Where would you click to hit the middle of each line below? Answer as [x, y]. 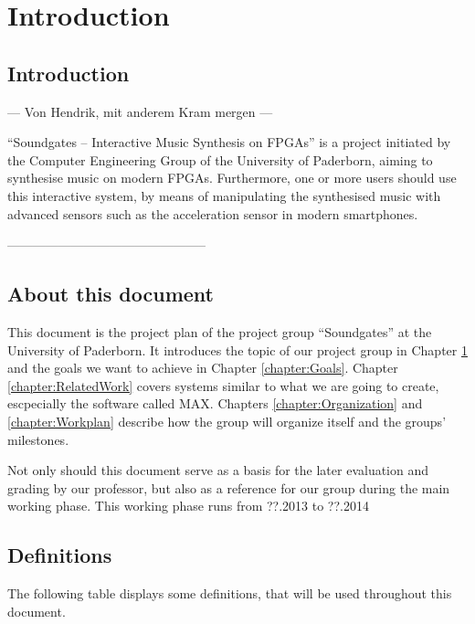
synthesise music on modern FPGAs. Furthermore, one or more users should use [232, 178]
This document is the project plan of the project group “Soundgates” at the [220, 331]
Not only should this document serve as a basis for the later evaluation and [218, 470]
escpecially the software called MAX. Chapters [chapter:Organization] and [215, 403]
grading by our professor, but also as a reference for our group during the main [229, 487]
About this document [111, 294]
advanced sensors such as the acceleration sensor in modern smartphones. [213, 213]
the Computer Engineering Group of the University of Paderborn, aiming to [220, 159]
